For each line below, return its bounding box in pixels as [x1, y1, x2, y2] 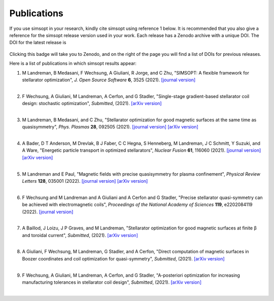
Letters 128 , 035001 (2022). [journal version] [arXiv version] [22, 178, 148, 184]
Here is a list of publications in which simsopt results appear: [9, 60, 137, 66]
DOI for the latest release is [9, 40, 66, 46]
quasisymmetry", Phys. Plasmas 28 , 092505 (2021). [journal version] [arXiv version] [22, 124, 199, 130]
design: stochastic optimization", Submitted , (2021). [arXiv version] [22, 101, 162, 107]
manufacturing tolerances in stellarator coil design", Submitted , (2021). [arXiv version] [22, 279, 202, 285]
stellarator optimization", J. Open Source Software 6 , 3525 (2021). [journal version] [22, 77, 196, 83]
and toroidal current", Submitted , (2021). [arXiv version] [22, 232, 138, 238]
